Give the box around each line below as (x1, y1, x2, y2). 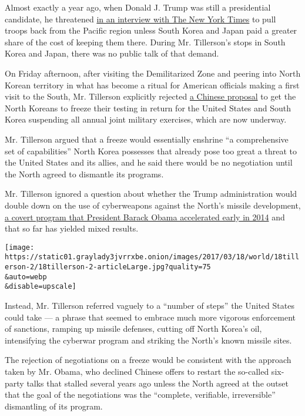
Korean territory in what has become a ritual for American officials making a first (5, 78, 300, 91)
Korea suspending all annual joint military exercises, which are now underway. (5, 113, 287, 126)
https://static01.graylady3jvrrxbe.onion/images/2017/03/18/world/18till (5, 253, 300, 262)
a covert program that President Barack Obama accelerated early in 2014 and (5, 210, 285, 223)
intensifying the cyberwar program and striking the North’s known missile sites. (5, 334, 292, 346)
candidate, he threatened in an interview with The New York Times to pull (5, 12, 276, 25)
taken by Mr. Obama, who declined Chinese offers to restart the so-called (5, 365, 269, 377)
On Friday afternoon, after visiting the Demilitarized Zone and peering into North (5, 67, 301, 79)
